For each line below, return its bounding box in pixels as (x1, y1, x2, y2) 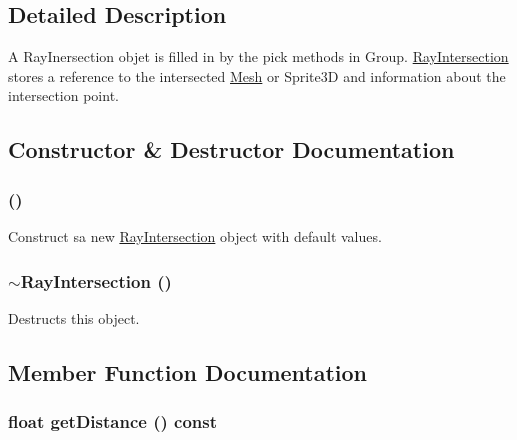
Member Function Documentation (8, 356, 368, 387)
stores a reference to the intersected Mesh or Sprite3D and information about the (8, 65, 506, 86)
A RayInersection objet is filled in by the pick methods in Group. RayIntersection (8, 46, 509, 67)
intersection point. (8, 85, 119, 106)
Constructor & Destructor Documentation (8, 134, 455, 165)
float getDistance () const (8, 409, 218, 434)
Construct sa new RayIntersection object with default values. (8, 225, 382, 246)
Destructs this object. (8, 307, 140, 328)
